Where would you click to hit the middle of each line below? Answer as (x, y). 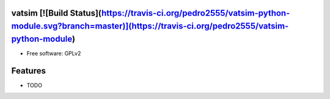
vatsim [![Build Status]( (57, 13)
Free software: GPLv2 (54, 53)
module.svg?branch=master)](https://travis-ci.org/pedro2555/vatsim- (150, 26)
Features (28, 71)
